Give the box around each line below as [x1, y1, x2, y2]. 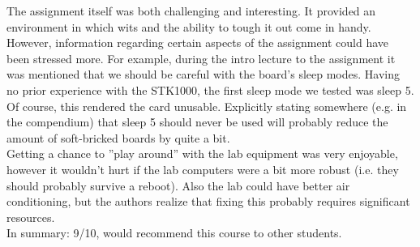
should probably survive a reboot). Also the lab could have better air [6, 177, 350, 194]
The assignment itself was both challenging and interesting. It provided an [6, 2, 376, 19]
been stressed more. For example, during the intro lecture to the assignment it [6, 49, 396, 66]
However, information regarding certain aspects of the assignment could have [6, 34, 389, 51]
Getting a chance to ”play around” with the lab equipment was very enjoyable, [6, 145, 398, 162]
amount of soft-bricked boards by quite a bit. [6, 129, 230, 146]
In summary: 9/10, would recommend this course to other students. [6, 224, 342, 241]
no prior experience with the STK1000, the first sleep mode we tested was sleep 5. [6, 81, 414, 98]
